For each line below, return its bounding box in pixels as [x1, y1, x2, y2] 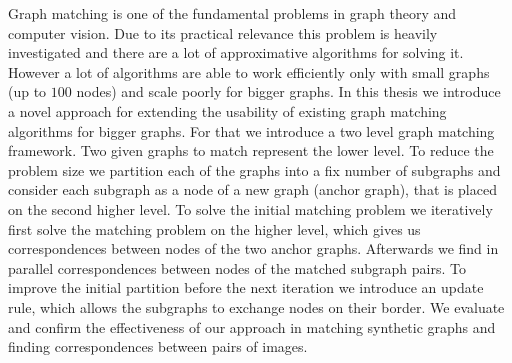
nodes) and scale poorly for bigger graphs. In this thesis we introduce [76, 81, 501, 102]
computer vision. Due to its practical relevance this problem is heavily [8, 22, 438, 43]
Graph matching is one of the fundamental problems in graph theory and [8, 3, 457, 23]
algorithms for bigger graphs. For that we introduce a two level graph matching [8, 120, 495, 141]
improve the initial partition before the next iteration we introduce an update [8, 277, 484, 298]
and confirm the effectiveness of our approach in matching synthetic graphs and [8, 316, 496, 337]
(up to [8, 81, 47, 102]
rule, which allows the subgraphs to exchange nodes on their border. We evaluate [8, 296, 505, 317]
